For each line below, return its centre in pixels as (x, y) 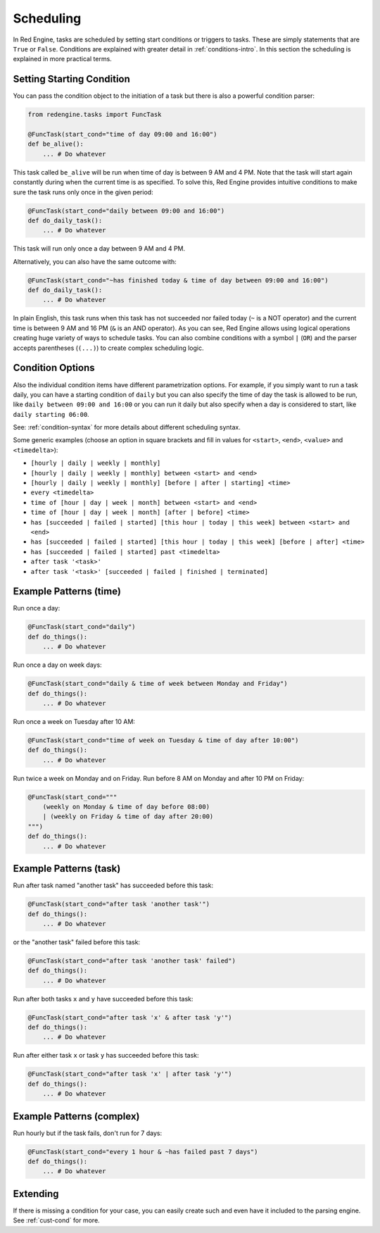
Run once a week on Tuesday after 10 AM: (74, 721)
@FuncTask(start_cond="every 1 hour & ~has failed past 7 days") (143, 1152)
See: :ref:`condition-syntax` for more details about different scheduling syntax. (127, 427)
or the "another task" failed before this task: (77, 942)
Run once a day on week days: (57, 665)
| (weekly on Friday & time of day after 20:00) (128, 816)
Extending (36, 1194)
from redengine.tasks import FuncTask (95, 115)
